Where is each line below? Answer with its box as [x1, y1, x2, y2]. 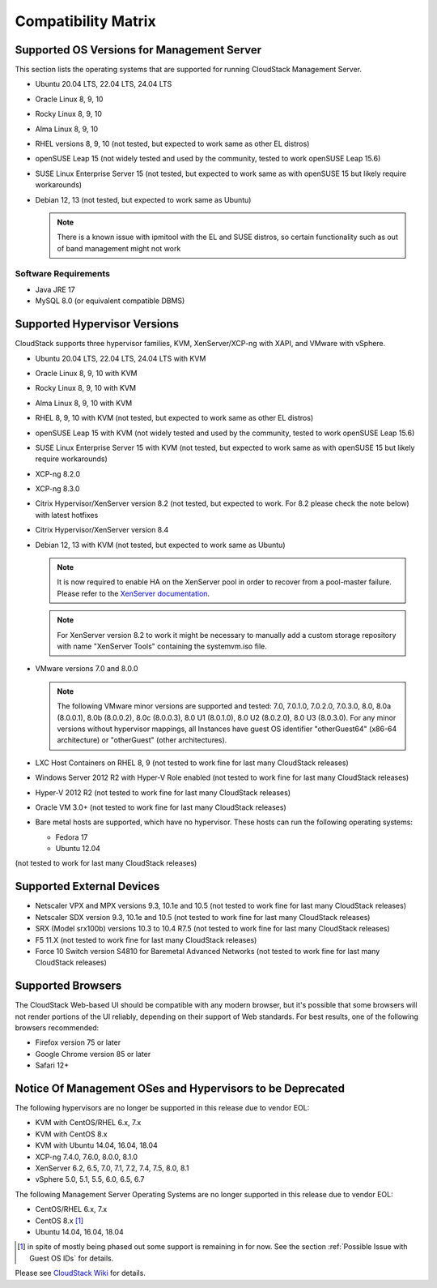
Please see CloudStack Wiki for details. [15, 1269, 146, 1278]
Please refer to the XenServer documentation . [57, 588, 210, 598]
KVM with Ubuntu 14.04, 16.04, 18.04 [35, 1140, 158, 1150]
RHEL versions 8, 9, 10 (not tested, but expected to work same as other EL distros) [35, 139, 310, 149]
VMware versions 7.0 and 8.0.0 [35, 664, 138, 674]
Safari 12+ [35, 1060, 69, 1070]
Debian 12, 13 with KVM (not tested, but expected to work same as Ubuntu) [35, 540, 286, 550]
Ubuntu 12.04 [55, 844, 101, 854]
